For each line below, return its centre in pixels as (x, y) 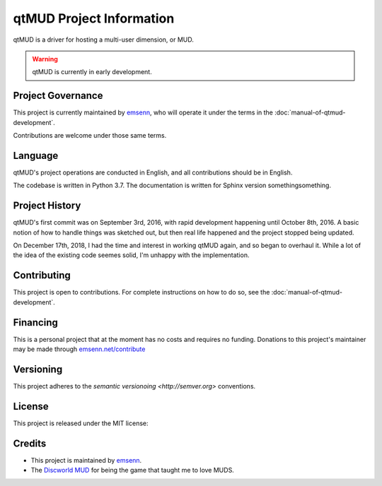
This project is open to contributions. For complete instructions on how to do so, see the (141, 292)
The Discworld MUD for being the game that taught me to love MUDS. (133, 470)
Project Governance (58, 96)
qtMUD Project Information (94, 18)
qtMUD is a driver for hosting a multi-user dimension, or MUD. (103, 40)
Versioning (38, 369)
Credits (30, 443)
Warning (45, 59)
